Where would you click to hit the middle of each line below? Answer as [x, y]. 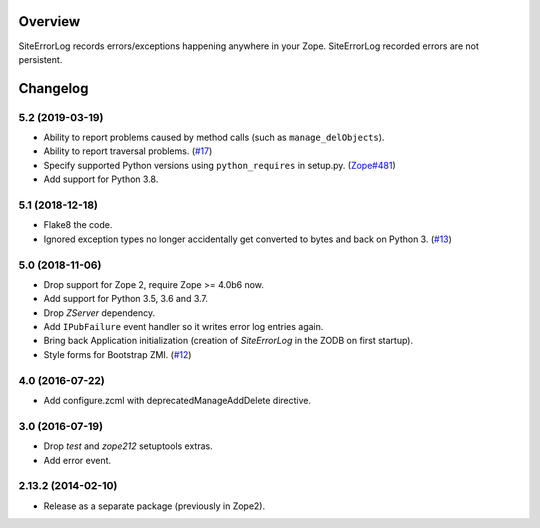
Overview [49, 21]
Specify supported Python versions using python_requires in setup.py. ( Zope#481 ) [219, 165]
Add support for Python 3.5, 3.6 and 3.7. [126, 299]
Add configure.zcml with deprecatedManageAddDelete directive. [177, 400]
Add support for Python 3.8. [101, 179]
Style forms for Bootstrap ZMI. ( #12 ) [117, 354]
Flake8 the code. [78, 225]
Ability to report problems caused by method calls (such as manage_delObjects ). [214, 137]
